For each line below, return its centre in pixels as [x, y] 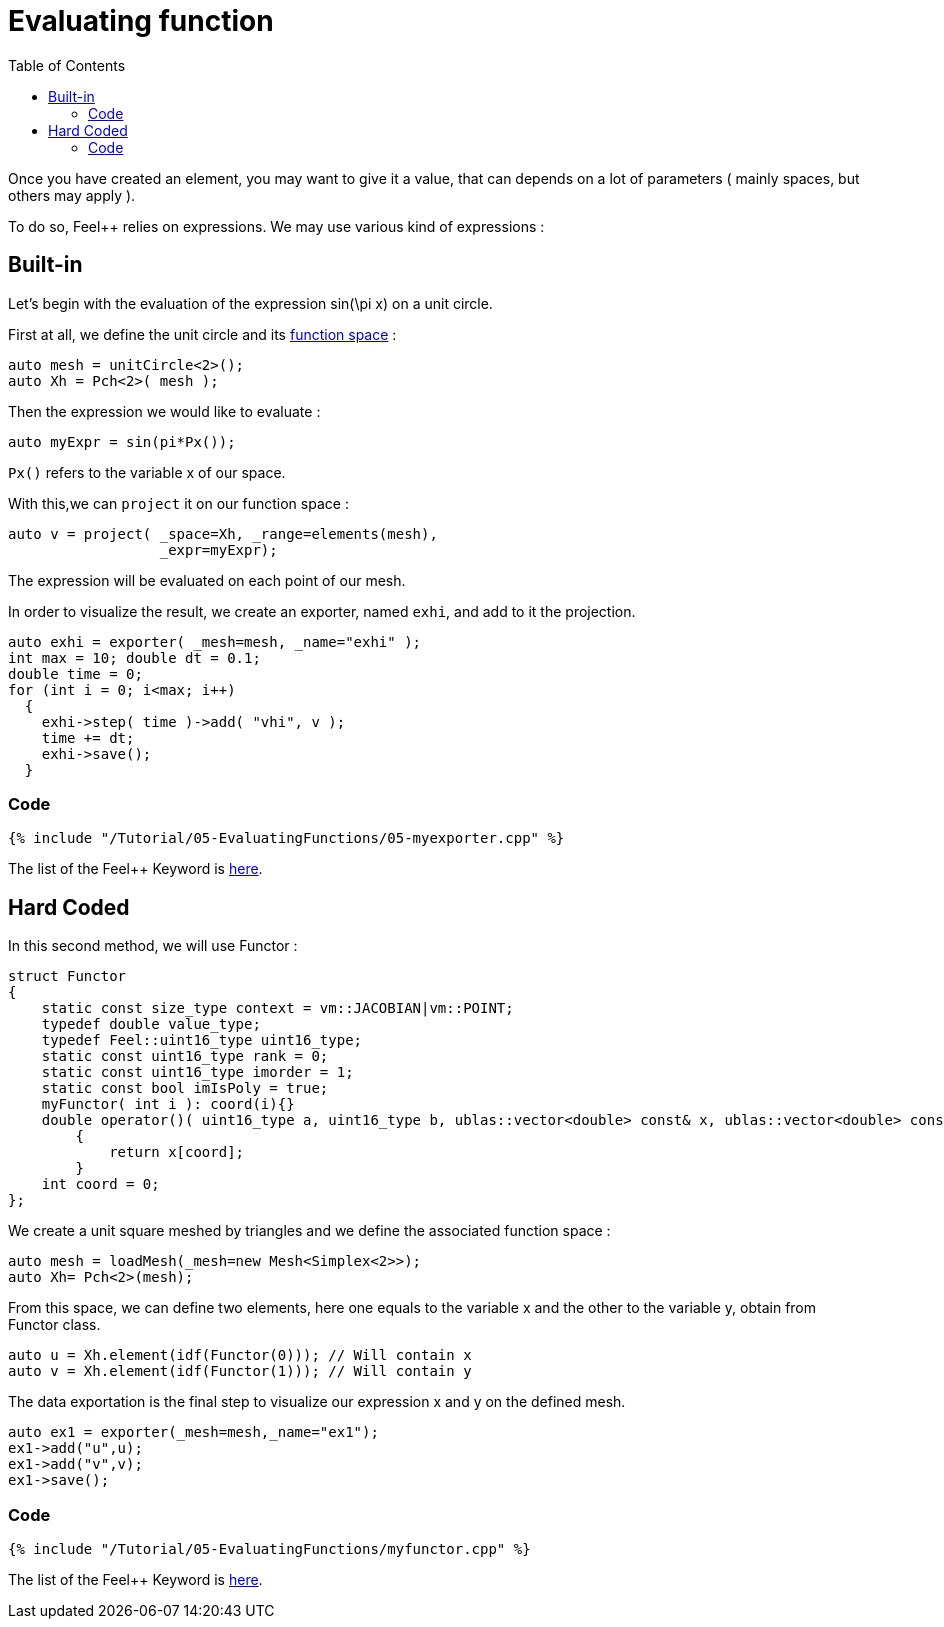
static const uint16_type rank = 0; [185, 1056]
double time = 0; [75, 673]
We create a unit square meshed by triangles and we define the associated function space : [309, 1231]
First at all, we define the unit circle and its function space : [202, 334]
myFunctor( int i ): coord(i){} [168, 1104]
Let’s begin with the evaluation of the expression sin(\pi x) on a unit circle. [250, 303]
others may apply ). [72, 195]
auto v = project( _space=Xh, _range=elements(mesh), [223, 533]
